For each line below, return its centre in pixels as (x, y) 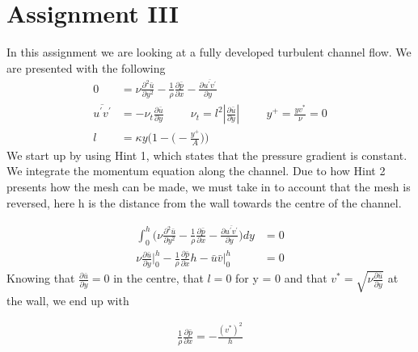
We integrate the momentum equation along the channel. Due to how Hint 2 (196, 171)
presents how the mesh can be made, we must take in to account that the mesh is (209, 187)
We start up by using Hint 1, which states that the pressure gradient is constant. (207, 155)
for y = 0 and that (281, 278)
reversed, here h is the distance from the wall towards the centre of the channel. (204, 202)
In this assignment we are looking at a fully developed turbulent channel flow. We (209, 52)
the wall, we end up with (68, 300)
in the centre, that (158, 278)
